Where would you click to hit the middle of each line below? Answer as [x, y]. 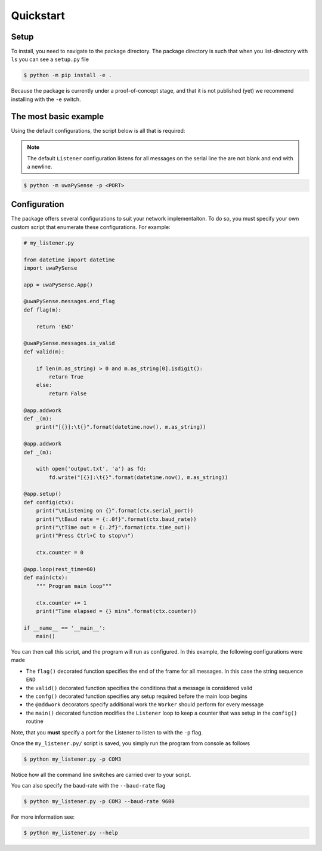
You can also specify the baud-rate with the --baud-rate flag [88, 786]
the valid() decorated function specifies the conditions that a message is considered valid [139, 688]
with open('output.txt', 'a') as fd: [91, 469]
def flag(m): [43, 310]
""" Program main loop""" [74, 586]
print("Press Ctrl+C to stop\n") [85, 536]
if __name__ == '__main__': [64, 628]
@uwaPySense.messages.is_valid [69, 343]
